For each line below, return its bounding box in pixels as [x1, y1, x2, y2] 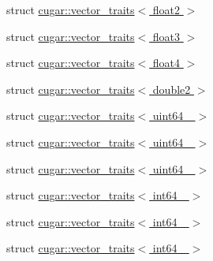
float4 [152, 54, 181, 71]
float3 [152, 28, 181, 44]
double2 [152, 80, 191, 97]
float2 [152, 2, 181, 17]
